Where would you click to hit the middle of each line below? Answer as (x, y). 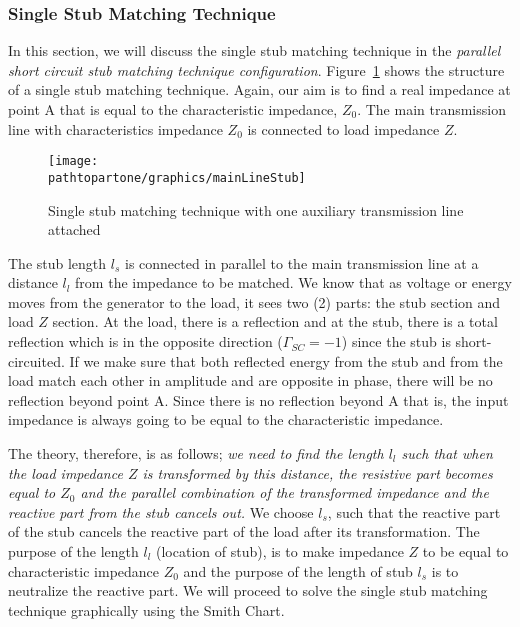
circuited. (36, 360)
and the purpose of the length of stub (298, 570)
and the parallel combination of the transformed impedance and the (284, 492)
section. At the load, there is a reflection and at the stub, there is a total (275, 321)
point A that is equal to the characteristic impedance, (173, 109)
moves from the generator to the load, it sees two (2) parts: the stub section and (254, 301)
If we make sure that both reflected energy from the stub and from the (286, 360)
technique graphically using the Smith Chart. (146, 609)
